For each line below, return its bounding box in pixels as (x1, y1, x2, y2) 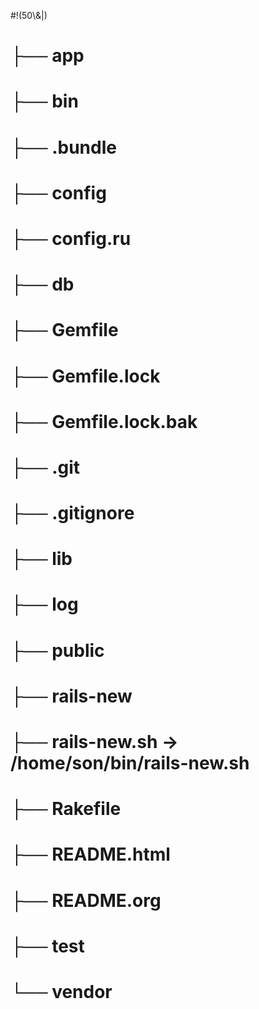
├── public (10, 639, 105, 662)
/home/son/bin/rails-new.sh (10, 752, 250, 774)
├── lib (10, 548, 73, 570)
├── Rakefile (10, 798, 122, 820)
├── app (10, 45, 85, 67)
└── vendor (10, 980, 113, 1003)
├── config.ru (10, 227, 132, 250)
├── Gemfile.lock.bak (10, 410, 198, 433)
